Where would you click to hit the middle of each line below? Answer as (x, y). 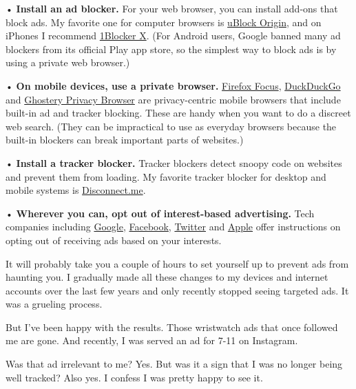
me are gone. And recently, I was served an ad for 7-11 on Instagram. (152, 340)
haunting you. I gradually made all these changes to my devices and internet (167, 277)
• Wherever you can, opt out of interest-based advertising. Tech (160, 213)
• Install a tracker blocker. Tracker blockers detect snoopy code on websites (174, 162)
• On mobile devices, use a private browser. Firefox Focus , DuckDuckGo (173, 85)
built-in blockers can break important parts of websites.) (125, 140)
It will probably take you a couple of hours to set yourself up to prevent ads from (177, 263)
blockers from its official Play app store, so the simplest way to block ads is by (171, 49)
